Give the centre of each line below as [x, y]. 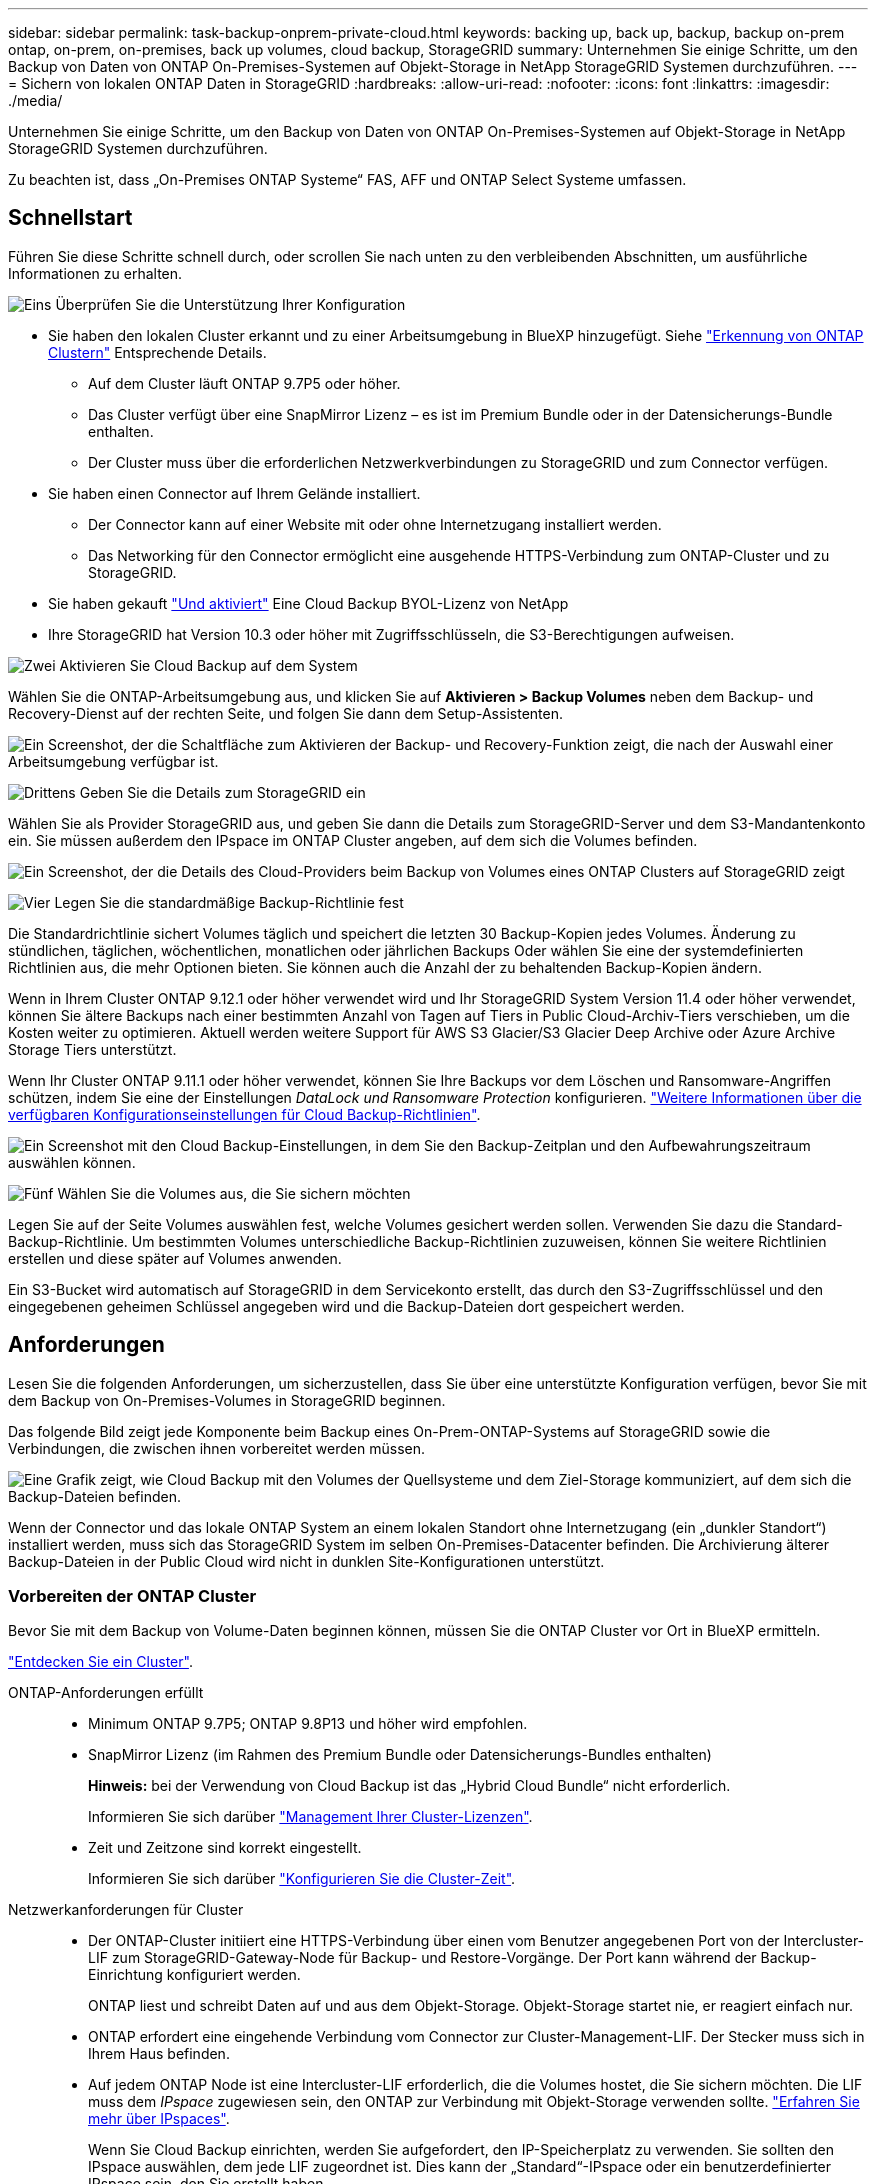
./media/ [35, 100]
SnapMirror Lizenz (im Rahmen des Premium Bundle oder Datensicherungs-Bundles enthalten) [400, 1755]
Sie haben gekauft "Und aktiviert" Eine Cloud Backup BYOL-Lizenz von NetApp [308, 603]
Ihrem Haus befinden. [159, 2054]
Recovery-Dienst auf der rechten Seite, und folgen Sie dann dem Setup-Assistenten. [285, 713]
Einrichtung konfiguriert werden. [194, 1975]
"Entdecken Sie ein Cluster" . [100, 1662]
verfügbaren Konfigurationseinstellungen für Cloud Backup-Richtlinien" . [244, 1114]
